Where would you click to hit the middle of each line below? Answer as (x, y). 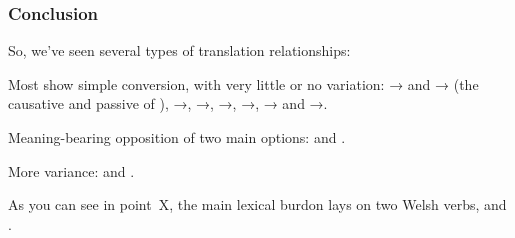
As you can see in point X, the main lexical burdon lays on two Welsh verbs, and (257, 204)
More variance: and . (71, 170)
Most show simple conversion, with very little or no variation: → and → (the (243, 83)
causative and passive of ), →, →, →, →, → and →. (168, 103)
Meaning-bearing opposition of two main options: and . (177, 137)
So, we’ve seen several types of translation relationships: (179, 50)
